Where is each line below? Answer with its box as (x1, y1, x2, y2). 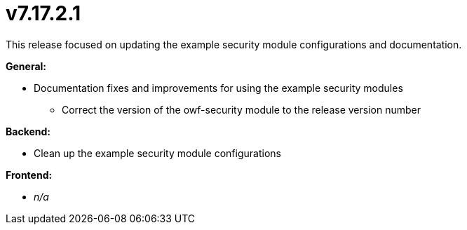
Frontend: (6, 168, 53, 181)
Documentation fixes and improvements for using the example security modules (34, 81, 403, 94)
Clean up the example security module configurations (34, 147, 281, 159)
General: (6, 60, 47, 72)
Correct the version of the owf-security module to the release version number (62, 103, 421, 116)
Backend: (6, 125, 50, 137)
